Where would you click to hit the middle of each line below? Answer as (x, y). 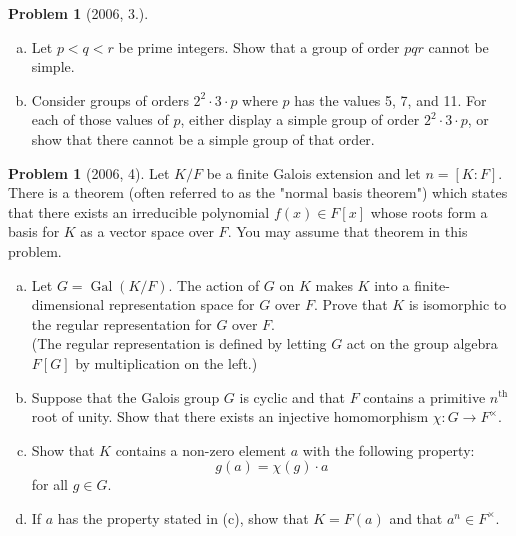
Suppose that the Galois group (125, 396)
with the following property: (388, 449)
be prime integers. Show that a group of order (259, 46)
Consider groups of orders (110, 99)
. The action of (214, 284)
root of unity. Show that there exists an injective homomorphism (230, 416)
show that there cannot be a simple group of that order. (203, 138)
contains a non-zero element (201, 449)
